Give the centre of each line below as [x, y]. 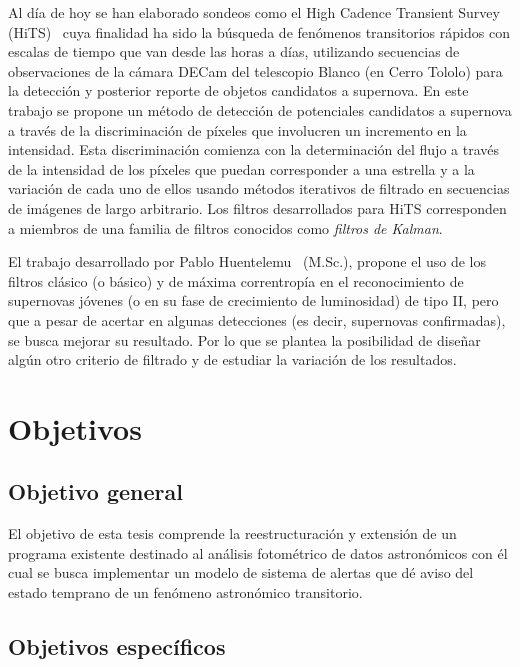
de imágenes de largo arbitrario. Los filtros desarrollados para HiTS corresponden [257, 207]
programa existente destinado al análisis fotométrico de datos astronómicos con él [258, 552]
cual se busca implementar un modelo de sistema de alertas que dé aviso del [241, 572]
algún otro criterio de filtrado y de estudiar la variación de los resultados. [232, 359]
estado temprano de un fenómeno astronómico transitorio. [185, 592]
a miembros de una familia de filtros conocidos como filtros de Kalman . [225, 227]
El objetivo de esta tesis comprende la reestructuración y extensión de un [232, 533]
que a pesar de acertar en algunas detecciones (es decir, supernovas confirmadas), [257, 319]
